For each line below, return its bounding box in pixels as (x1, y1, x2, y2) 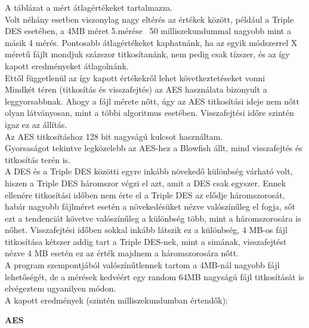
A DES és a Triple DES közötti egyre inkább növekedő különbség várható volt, (5, 165, 293, 177)
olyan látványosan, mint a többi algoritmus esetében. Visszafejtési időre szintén (5, 106, 294, 119)
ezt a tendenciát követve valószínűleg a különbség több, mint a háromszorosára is (5, 211, 301, 224)
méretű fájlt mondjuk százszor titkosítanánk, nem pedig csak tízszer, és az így (5, 48, 290, 60)
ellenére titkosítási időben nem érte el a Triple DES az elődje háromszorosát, (5, 188, 285, 201)
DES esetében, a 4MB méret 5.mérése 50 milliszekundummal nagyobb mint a (5, 24, 291, 37)
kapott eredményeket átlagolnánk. (5, 59, 129, 72)
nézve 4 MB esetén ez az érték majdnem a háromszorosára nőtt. (5, 247, 239, 259)
